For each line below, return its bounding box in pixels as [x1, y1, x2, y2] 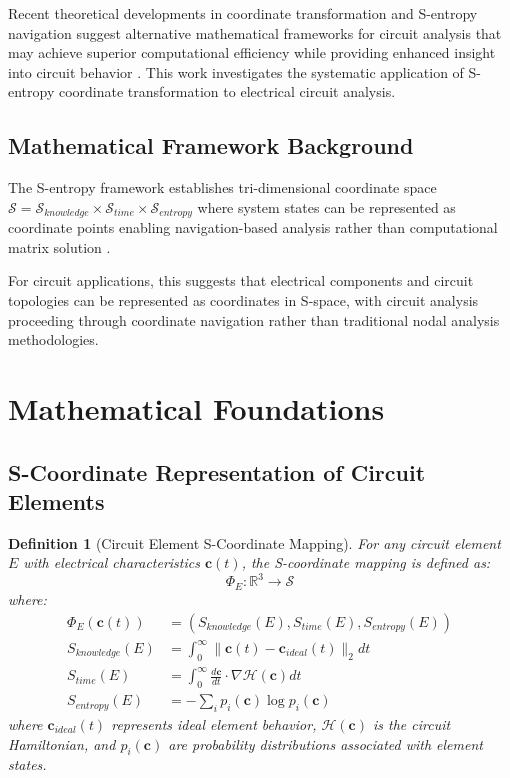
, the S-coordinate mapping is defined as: [241, 552, 491, 573]
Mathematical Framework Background [8, 130, 414, 161]
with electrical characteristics [23, 552, 200, 573]
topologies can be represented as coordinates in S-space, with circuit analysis [8, 290, 479, 310]
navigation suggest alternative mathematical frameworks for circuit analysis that [8, 22, 502, 43]
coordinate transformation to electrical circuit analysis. [58, 81, 396, 102]
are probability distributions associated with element [168, 733, 483, 754]
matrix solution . [8, 236, 111, 257]
